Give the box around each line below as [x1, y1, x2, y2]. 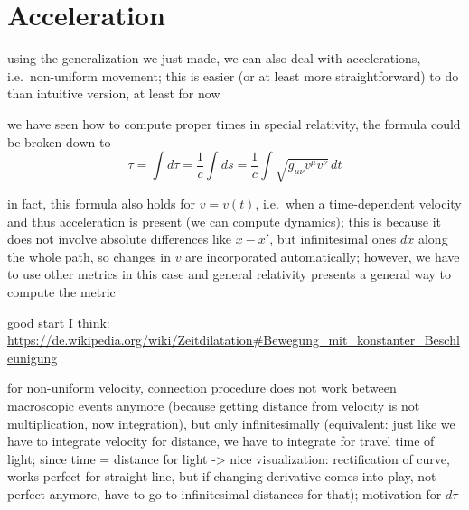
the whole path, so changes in [7, 246, 171, 265]
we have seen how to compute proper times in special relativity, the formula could [7, 114, 461, 133]
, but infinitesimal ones [269, 229, 397, 248]
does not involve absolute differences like [7, 229, 231, 248]
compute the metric [7, 282, 116, 301]
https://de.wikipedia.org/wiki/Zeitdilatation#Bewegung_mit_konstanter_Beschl [7, 330, 460, 349]
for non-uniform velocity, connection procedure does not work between [7, 378, 397, 397]
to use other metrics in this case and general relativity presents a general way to [7, 264, 452, 283]
